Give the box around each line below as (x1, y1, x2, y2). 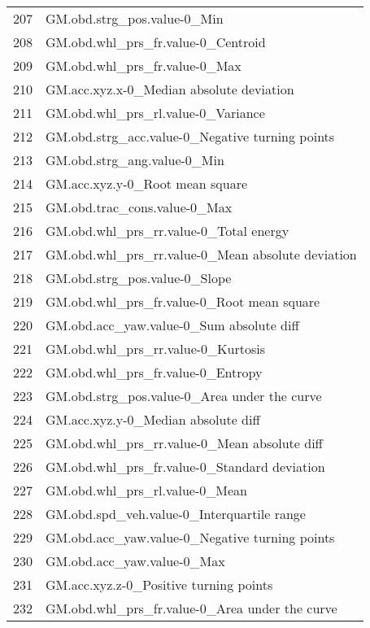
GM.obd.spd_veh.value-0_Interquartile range (46, 504, 306, 523)
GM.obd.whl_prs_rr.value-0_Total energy (46, 221, 289, 240)
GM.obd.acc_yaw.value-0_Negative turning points (46, 528, 335, 547)
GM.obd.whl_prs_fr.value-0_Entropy (46, 363, 263, 382)
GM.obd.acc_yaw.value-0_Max (46, 552, 225, 570)
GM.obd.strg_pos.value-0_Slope (46, 268, 232, 287)
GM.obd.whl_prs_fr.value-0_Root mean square (46, 292, 320, 311)
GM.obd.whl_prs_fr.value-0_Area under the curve (46, 599, 337, 617)
